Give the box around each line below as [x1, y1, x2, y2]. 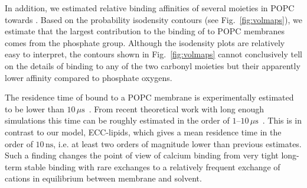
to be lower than [5, 102, 64, 115]
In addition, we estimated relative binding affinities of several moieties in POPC [5, 2, 295, 14]
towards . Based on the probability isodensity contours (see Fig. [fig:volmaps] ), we [5, 13, 302, 25]
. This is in [262, 114, 302, 127]
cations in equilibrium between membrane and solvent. [5, 172, 202, 184]
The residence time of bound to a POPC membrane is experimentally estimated [5, 91, 294, 103]
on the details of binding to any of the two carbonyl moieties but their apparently [5, 59, 301, 72]
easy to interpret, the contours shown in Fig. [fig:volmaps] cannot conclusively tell [5, 48, 302, 60]
